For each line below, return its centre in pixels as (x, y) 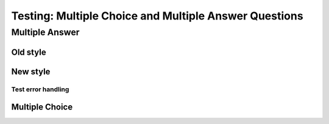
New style (31, 71)
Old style (29, 52)
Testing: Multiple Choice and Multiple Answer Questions (157, 16)
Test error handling (40, 89)
